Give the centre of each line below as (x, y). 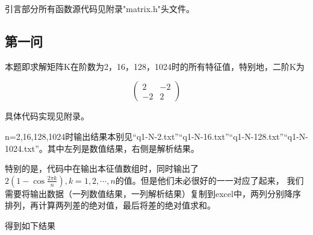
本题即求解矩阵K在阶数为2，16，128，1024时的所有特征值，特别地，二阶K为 (155, 66)
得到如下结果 (30, 225)
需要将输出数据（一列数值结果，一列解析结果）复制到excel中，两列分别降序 (153, 193)
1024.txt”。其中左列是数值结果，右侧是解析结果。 (102, 148)
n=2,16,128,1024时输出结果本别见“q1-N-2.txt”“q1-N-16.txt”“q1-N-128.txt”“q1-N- (156, 136)
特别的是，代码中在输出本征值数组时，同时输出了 (102, 168)
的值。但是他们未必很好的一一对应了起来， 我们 (209, 180)
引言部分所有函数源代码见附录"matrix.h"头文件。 (100, 8)
